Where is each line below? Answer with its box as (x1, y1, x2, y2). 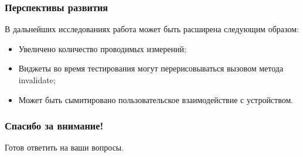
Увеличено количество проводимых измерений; (18, 42, 186, 54)
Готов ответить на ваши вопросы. (5, 141, 124, 153)
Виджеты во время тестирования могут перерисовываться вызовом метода (18, 62, 284, 74)
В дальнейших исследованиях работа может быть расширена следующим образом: (5, 23, 299, 35)
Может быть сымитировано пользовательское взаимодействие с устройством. (18, 93, 294, 105)
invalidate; (18, 74, 56, 86)
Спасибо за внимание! (5, 118, 104, 133)
